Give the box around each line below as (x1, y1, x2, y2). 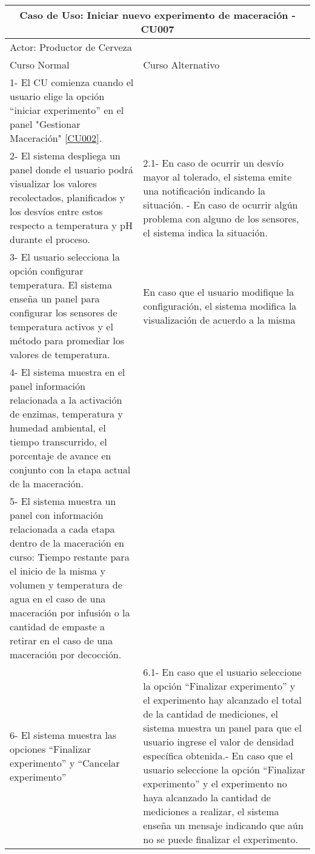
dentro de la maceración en (10, 536, 124, 550)
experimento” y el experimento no (143, 776, 287, 790)
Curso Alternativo (143, 58, 220, 72)
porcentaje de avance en (10, 449, 111, 462)
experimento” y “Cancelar (10, 755, 120, 770)
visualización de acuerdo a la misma (143, 312, 296, 327)
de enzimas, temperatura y (10, 407, 123, 421)
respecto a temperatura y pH (10, 218, 133, 232)
